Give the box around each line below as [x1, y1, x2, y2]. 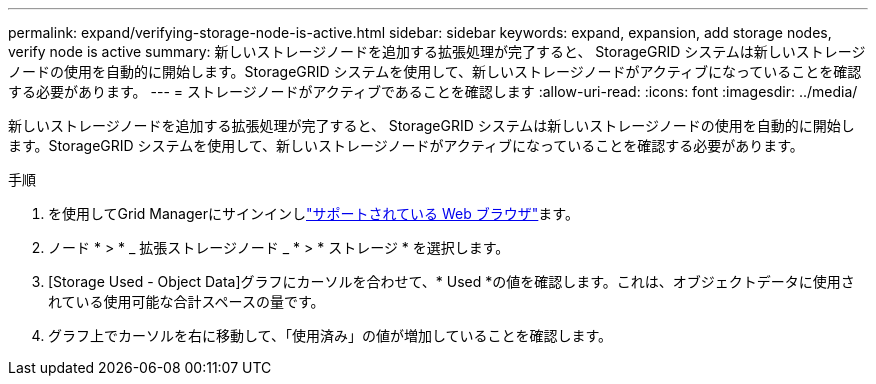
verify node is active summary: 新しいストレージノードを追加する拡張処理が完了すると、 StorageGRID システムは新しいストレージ [8, 43, 866, 60]
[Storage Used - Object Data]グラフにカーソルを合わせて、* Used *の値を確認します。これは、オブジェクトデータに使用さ [48, 273, 855, 290]
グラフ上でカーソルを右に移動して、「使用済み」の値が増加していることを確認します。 [48, 327, 613, 344]
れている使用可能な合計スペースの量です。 [48, 293, 325, 310]
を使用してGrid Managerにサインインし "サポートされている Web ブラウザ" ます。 [48, 205, 579, 222]
